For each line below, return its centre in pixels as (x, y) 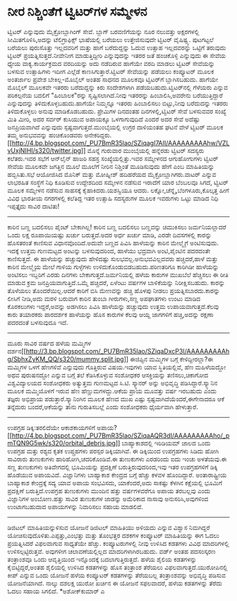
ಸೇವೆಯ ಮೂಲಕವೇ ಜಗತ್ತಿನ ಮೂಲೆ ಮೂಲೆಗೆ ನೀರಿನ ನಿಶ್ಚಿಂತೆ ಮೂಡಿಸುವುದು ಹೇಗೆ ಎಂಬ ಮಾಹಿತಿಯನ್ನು (111, 166)
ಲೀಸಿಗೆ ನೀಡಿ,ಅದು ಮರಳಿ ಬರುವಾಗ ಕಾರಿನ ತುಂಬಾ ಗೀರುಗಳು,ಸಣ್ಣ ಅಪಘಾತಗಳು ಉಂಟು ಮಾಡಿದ (104, 298)
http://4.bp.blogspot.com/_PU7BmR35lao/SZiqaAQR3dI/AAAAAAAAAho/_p (121, 436)
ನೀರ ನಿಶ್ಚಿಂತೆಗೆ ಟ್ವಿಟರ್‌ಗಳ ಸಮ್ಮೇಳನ (77, 12)
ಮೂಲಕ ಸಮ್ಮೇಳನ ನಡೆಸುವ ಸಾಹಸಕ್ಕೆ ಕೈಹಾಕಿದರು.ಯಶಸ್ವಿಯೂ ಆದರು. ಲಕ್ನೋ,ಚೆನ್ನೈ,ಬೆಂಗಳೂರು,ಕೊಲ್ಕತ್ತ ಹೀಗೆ (118, 190)
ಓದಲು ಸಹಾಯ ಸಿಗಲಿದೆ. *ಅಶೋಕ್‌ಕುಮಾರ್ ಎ (56, 591)
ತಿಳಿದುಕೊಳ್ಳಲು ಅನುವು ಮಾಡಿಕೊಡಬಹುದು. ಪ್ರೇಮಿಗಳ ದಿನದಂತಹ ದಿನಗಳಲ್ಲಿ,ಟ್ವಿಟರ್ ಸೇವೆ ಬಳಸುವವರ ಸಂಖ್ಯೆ (117, 111)
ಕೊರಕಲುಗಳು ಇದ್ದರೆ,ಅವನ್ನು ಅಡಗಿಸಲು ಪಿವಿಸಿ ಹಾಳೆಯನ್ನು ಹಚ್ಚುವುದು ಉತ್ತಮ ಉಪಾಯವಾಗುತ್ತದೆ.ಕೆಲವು (113, 306)
